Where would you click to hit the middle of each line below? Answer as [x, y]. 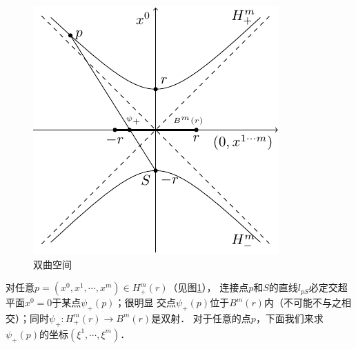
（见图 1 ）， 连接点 [208, 287]
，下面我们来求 [289, 318]
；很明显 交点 [146, 302]
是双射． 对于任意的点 [201, 318]
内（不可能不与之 [303, 302]
